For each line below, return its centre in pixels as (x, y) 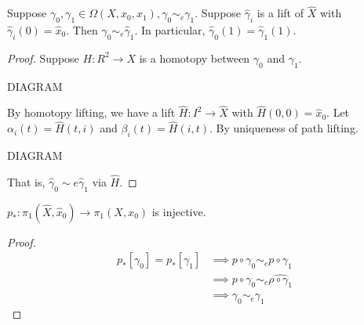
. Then (82, 30)
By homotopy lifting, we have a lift (91, 112)
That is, (26, 181)
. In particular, (170, 30)
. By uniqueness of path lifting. (284, 128)
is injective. (179, 211)
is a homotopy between (195, 58)
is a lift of (280, 13)
